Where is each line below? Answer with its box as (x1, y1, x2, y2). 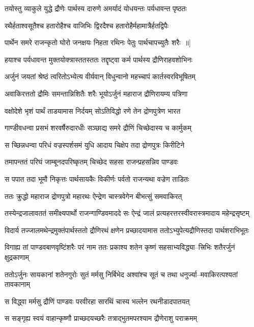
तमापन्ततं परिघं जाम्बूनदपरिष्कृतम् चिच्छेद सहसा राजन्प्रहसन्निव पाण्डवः (5, 156, 178, 167)
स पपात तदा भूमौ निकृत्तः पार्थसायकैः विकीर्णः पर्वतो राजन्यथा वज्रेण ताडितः (5, 173, 189, 184)
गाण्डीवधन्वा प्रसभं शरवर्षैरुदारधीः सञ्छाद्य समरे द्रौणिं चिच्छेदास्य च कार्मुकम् (5, 122, 191, 133)
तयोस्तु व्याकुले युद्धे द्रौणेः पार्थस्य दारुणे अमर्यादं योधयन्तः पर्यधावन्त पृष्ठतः (5, 3, 187, 13)
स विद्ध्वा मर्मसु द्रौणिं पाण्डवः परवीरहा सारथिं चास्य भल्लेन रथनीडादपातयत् (5, 296, 190, 306)
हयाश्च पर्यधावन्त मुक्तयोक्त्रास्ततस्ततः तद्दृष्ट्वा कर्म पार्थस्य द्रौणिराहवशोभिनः (5, 54, 192, 64)
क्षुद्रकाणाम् (5, 251, 30, 262)
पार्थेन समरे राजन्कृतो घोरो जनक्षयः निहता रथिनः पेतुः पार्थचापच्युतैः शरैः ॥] (5, 37, 191, 48)
